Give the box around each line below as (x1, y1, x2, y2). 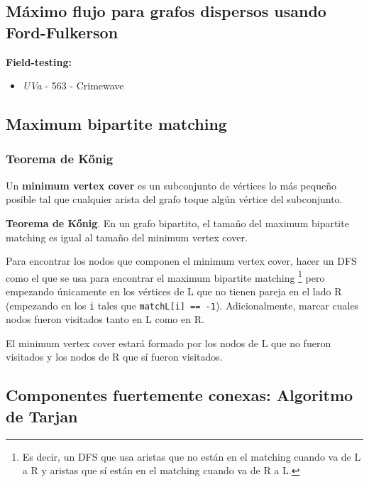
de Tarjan (6, 405, 78, 427)
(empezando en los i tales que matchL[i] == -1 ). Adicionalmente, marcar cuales (6, 297, 359, 312)
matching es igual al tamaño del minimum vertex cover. (6, 229, 248, 244)
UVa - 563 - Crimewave (22, 78, 124, 93)
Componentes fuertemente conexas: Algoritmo (6, 384, 353, 406)
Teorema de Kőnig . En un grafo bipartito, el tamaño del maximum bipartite (6, 215, 349, 230)
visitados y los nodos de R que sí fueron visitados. (6, 349, 223, 364)
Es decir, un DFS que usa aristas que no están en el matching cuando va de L (22, 449, 361, 464)
